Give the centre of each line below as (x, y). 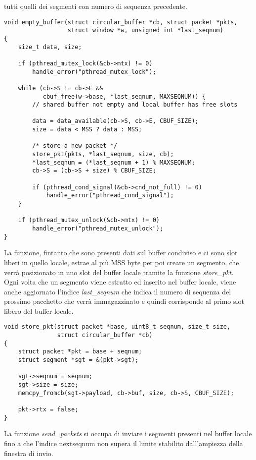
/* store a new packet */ (75, 146)
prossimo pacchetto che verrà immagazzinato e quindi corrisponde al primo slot (124, 301)
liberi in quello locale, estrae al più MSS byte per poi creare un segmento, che (122, 262)
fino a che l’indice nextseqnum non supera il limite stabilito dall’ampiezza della (124, 443)
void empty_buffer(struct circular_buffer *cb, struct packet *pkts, (121, 22)
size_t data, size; (50, 47)
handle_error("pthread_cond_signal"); (110, 196)
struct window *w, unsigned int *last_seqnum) (145, 30)
